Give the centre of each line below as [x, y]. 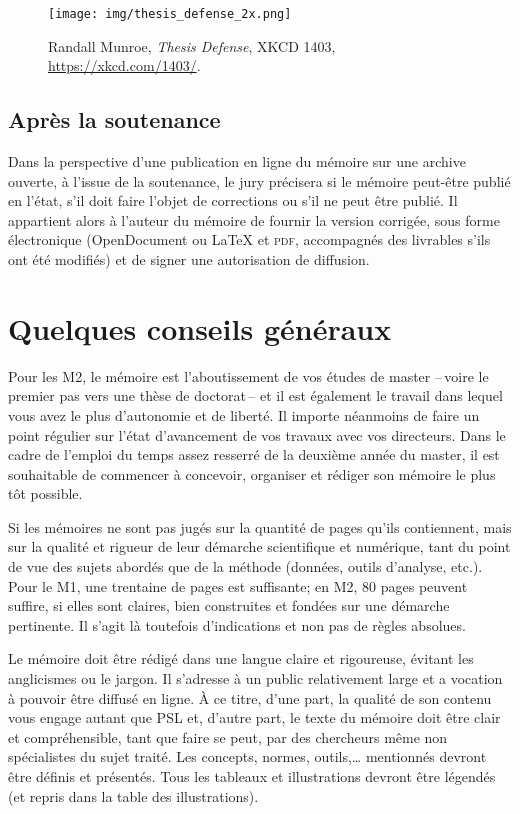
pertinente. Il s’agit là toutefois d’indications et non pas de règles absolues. [237, 624]
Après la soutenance [114, 119]
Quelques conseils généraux [200, 327]
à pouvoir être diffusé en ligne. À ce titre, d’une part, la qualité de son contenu [250, 697]
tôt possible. [45, 493]
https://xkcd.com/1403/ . [124, 65]
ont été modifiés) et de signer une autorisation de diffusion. [189, 259]
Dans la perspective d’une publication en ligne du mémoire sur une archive [237, 161]
